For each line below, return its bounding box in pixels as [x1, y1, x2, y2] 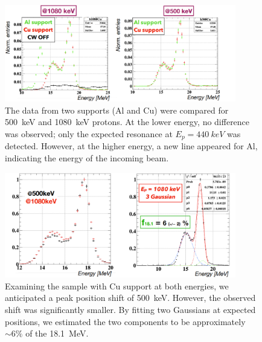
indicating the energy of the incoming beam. [5, 152, 169, 164]
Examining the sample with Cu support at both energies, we [5, 279, 229, 292]
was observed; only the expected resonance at [5, 127, 173, 140]
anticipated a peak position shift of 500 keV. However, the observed [5, 291, 256, 304]
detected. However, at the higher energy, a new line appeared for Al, [5, 140, 258, 152]
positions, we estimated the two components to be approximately [5, 315, 246, 327]
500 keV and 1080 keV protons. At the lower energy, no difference [5, 115, 250, 128]
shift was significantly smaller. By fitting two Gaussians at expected [5, 303, 256, 316]
